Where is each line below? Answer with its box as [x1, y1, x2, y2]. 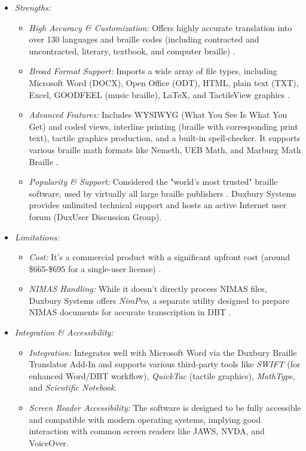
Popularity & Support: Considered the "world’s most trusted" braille [29, 175, 278, 188]
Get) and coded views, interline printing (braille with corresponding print [29, 120, 298, 132]
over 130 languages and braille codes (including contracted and [29, 33, 259, 45]
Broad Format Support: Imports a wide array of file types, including [29, 65, 277, 77]
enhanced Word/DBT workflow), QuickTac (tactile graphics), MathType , [29, 369, 295, 382]
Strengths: [14, 1, 51, 13]
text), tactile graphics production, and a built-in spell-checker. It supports [29, 132, 301, 144]
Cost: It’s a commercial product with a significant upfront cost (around [29, 251, 290, 263]
